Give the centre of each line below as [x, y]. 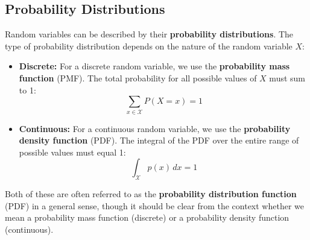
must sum [287, 77]
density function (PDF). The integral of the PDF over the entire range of [159, 140]
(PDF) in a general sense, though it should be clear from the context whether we [155, 205]
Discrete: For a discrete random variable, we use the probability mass [154, 66]
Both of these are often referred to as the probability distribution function [151, 194]
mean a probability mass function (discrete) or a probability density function [147, 217]
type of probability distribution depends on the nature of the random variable [149, 46]
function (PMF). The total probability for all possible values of [138, 77]
